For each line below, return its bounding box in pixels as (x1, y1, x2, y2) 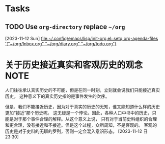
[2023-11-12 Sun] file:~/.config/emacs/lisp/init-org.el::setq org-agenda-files (5, 35, 158, 41)
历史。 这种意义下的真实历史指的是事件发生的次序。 (5, 93, 110, 99)
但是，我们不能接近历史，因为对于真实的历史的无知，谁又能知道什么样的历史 (5, 104, 160, 110)
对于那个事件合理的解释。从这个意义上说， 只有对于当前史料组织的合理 (13, 116, 157, 122)
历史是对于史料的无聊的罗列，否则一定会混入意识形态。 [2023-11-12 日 (5, 128, 148, 134)
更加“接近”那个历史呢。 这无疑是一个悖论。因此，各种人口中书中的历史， (5, 110, 152, 115)
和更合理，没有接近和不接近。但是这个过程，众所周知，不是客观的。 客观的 (5, 122, 157, 128)
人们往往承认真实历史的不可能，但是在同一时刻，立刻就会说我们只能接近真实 (5, 87, 160, 93)
